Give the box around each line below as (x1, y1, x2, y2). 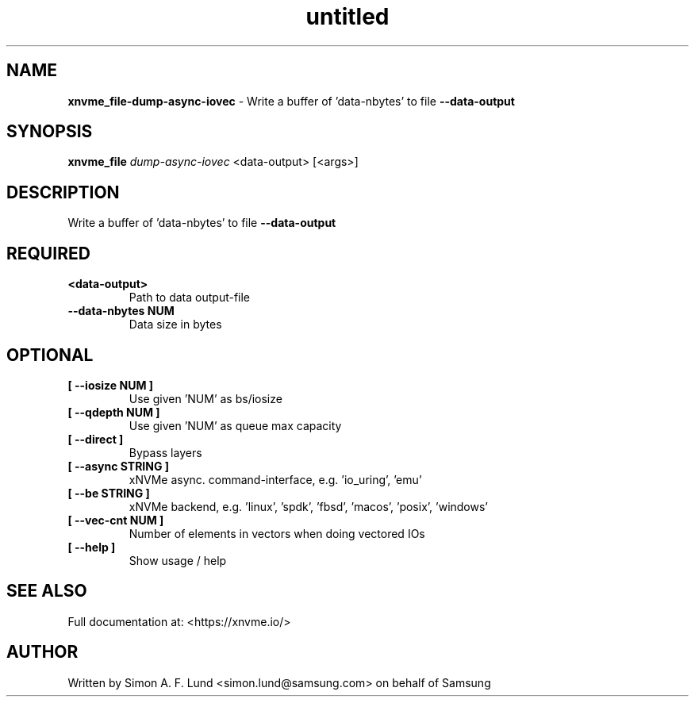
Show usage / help (129, 553, 227, 567)
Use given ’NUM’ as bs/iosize (129, 391, 282, 405)
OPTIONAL (6, 344, 94, 365)
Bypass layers (129, 445, 202, 459)
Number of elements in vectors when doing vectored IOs (129, 526, 425, 540)
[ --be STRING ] (67, 486, 150, 500)
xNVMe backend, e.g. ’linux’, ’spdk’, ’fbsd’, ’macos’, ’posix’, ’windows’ (129, 499, 489, 513)
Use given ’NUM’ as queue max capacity (129, 418, 342, 432)
